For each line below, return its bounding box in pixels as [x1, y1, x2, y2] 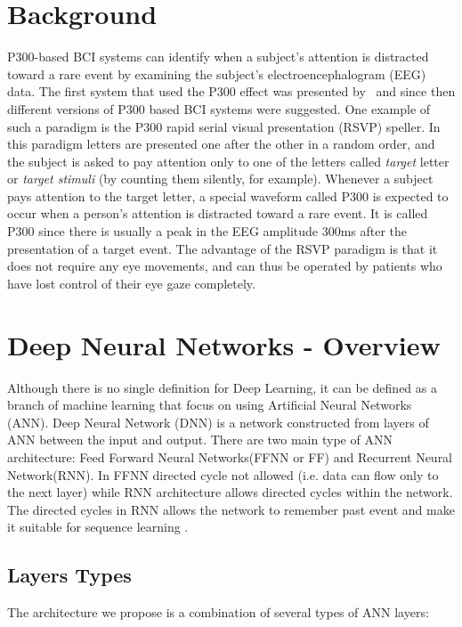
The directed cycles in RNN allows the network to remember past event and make [7, 500, 455, 518]
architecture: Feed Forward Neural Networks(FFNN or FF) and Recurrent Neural [7, 447, 453, 466]
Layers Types [7, 561, 132, 589]
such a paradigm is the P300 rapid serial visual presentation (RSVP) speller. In [7, 117, 441, 135]
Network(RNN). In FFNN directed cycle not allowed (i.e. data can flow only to [7, 465, 439, 484]
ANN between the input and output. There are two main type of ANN [7, 430, 393, 449]
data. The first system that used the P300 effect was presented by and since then [7, 82, 456, 101]
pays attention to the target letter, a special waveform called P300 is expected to [7, 186, 449, 205]
